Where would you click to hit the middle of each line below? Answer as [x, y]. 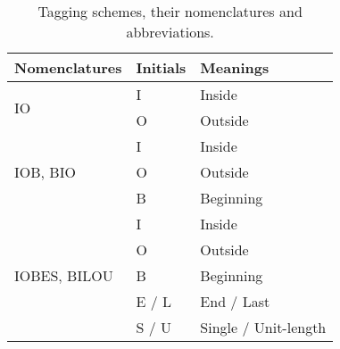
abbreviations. [170, 32]
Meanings [235, 67]
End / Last [235, 301]
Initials [161, 67]
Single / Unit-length [263, 327]
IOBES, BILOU [64, 275]
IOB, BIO [45, 172]
